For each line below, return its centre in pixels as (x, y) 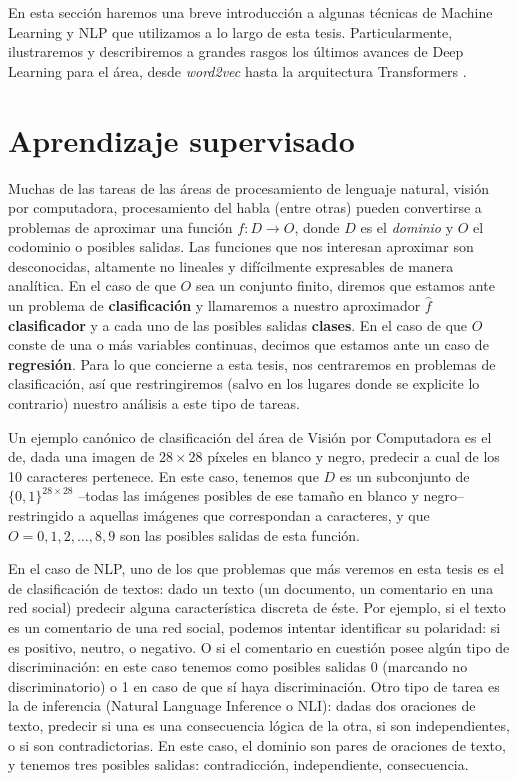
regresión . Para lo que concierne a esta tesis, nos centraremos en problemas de (252, 363)
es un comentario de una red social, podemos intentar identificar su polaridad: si (254, 626)
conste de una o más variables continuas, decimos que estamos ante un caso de (248, 344)
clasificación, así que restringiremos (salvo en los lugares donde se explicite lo (244, 383)
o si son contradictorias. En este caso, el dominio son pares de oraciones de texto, (257, 744)
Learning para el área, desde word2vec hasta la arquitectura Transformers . (237, 70)
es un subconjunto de (404, 475)
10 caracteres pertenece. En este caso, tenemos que (163, 475)
